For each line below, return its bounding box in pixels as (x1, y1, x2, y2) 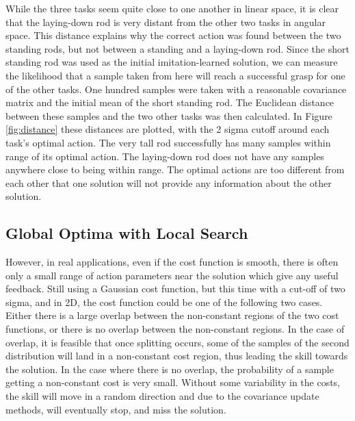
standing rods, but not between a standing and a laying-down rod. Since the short (5, 41, 350, 55)
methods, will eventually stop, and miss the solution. (5, 402, 226, 416)
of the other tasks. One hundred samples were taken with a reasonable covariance (5, 81, 347, 96)
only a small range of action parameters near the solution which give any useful (5, 268, 339, 282)
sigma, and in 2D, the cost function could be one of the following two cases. (5, 294, 323, 309)
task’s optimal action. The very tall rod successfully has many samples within (5, 135, 331, 149)
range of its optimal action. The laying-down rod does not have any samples (5, 149, 324, 163)
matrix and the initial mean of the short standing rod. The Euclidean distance (5, 95, 334, 110)
